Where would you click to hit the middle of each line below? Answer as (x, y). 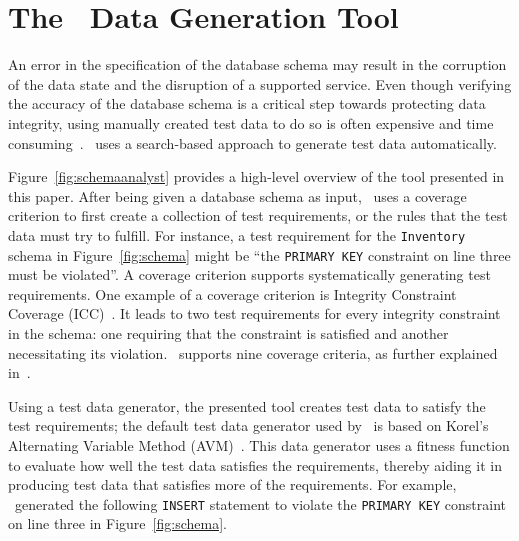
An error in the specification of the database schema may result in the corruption (257, 64)
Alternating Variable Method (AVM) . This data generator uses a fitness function (259, 444)
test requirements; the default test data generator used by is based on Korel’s (248, 425)
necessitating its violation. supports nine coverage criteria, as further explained (253, 352)
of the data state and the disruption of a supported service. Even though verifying (260, 83)
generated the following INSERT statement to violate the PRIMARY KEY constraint (260, 503)
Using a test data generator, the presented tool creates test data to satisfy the (247, 405)
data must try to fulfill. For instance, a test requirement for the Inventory (237, 234)
